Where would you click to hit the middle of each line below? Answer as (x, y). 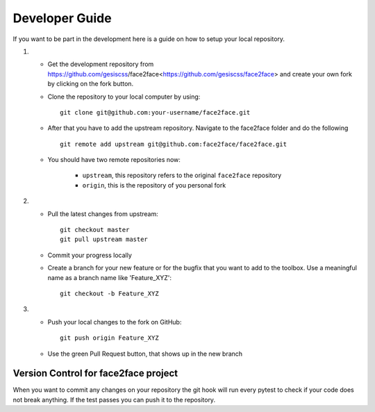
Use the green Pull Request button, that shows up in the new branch (145, 354)
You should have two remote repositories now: (114, 160)
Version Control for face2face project (95, 373)
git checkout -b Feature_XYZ (109, 293)
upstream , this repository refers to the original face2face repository (182, 175)
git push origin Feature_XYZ (109, 338)
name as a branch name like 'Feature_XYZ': (110, 277)
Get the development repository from (101, 64)
